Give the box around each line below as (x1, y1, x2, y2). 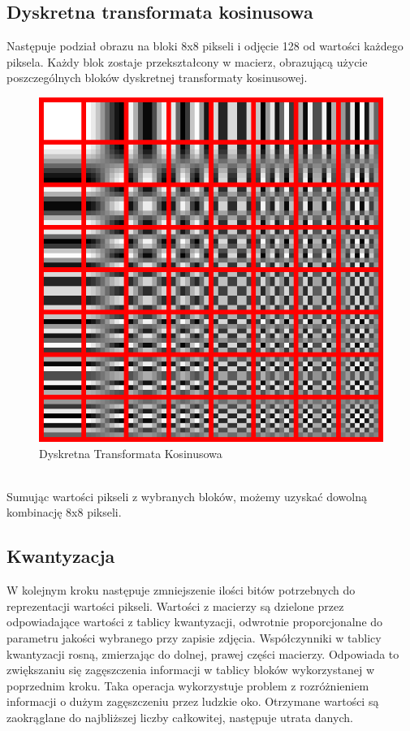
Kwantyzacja (6, 543, 115, 569)
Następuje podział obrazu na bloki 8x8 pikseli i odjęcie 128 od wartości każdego (6, 37, 404, 54)
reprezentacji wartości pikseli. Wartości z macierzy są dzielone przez (6, 597, 344, 614)
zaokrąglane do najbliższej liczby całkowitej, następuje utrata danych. (6, 708, 353, 725)
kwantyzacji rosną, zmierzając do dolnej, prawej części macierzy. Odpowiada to (6, 645, 399, 662)
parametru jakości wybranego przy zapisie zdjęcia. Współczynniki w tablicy (6, 629, 382, 646)
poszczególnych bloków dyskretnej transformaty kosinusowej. (6, 69, 308, 86)
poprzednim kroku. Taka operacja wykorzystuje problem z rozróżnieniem (6, 677, 369, 694)
